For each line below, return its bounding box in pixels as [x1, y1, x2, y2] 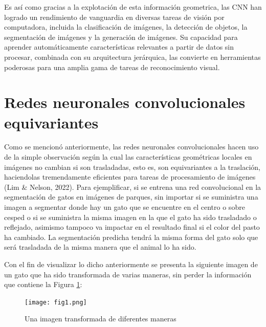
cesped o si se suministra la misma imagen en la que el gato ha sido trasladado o [4, 211, 257, 222]
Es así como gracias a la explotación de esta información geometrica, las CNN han [4, 2, 262, 12]
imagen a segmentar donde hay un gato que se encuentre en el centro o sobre [4, 202, 245, 212]
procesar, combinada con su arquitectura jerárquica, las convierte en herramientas [4, 51, 261, 62]
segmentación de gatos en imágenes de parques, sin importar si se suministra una [4, 191, 258, 202]
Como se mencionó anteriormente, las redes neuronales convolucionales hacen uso [4, 141, 259, 152]
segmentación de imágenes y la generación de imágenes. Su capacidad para [4, 31, 238, 42]
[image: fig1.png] [25, 298, 87, 306]
